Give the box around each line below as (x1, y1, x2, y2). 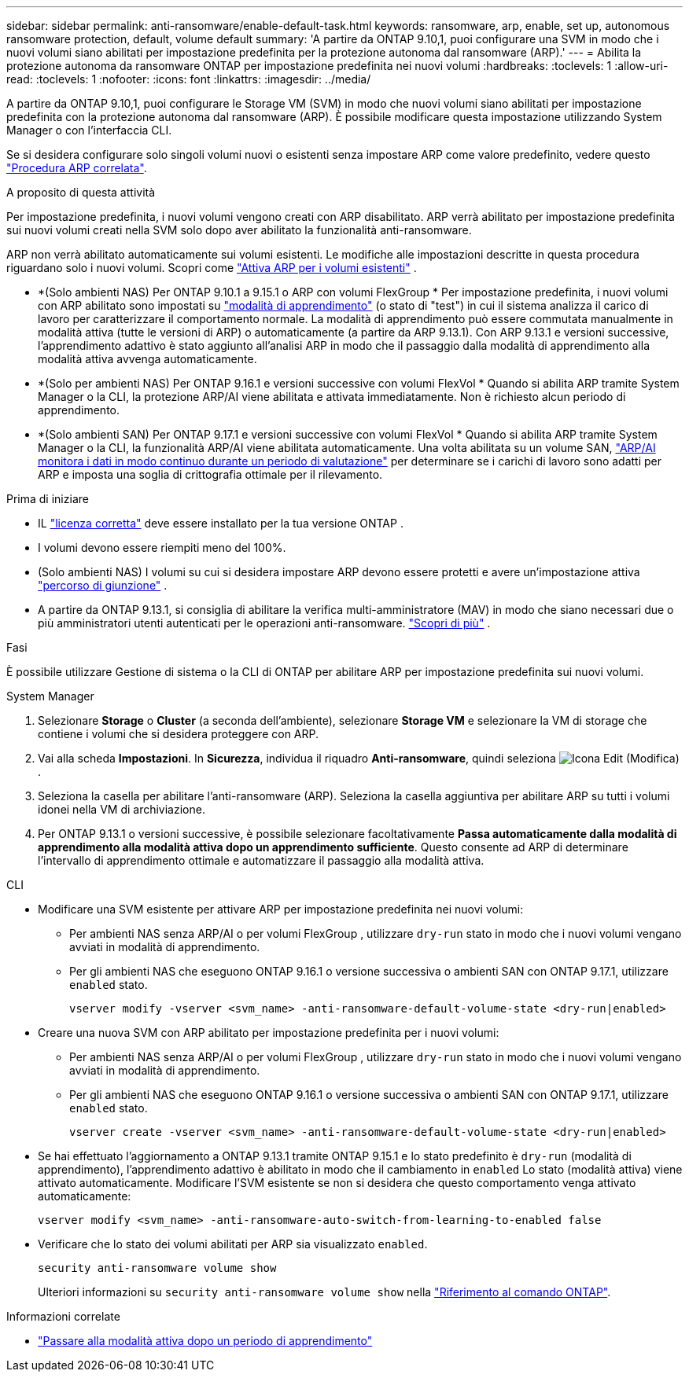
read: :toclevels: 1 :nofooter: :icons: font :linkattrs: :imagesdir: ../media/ (6, 72, 371, 86)
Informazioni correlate (6, 1310, 120, 1323)
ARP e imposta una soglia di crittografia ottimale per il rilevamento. (38, 468, 383, 481)
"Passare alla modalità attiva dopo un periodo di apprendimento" (38, 1334, 373, 1347)
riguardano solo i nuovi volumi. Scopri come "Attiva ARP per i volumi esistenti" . (6, 261, 417, 274)
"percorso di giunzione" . (38, 579, 168, 592)
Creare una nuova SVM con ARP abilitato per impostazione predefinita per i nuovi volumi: (38, 1026, 499, 1039)
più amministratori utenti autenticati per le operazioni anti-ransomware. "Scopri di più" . (38, 616, 491, 630)
